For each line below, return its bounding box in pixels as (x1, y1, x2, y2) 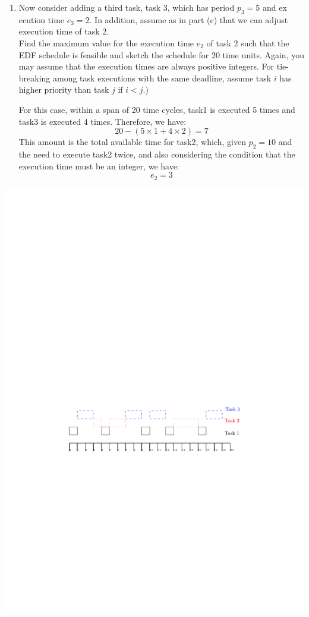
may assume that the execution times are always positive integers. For (18, 60, 275, 73)
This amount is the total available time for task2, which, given (18, 136, 246, 148)
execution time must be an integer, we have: (18, 159, 179, 172)
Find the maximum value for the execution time (18, 36, 194, 49)
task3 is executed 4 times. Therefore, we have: (18, 115, 187, 127)
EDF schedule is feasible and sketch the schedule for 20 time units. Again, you (18, 48, 304, 61)
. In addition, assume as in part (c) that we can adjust (89, 13, 288, 26)
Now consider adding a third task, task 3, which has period (18, 1, 235, 13)
